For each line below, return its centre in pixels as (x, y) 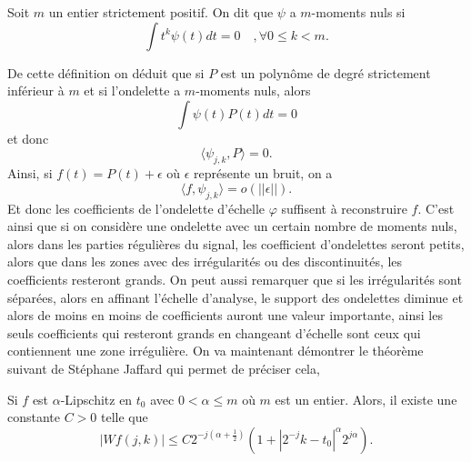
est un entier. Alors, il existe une (366, 399)
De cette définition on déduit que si (106, 72)
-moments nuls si (358, 12)
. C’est (436, 208)
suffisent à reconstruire (344, 208)
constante (34, 417)
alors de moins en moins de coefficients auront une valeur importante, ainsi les (225, 315)
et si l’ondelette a (132, 90)
